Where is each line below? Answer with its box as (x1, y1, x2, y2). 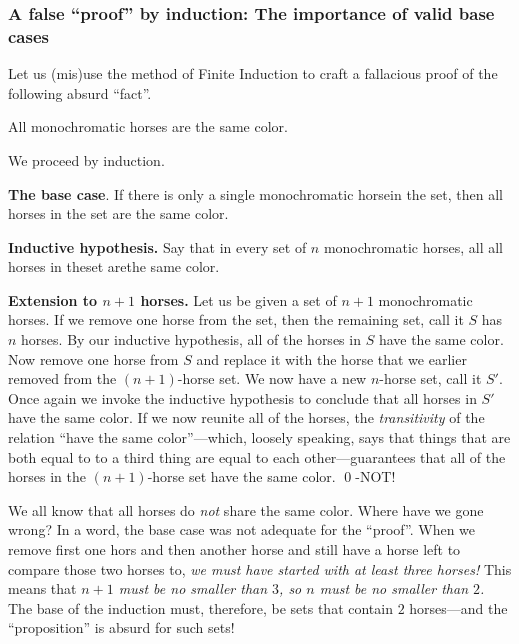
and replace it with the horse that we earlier (196, 348, 467, 369)
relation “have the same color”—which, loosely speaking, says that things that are (8, 427, 511, 448)
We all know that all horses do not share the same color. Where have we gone (8, 499, 484, 520)
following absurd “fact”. (8, 82, 152, 103)
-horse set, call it (379, 368, 482, 389)
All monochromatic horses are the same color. (8, 116, 288, 137)
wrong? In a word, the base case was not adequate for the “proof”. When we (8, 519, 476, 540)
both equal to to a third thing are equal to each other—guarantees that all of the (8, 446, 506, 467)
